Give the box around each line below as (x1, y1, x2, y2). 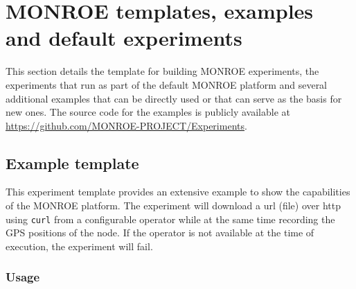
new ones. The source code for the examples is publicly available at (6, 105, 291, 119)
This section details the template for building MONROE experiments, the (6, 64, 319, 78)
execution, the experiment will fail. (6, 238, 153, 253)
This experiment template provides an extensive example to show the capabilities (6, 184, 350, 199)
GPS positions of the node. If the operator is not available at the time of (6, 225, 314, 240)
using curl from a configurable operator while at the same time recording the (6, 211, 335, 226)
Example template (6, 152, 139, 173)
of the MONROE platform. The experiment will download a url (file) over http (6, 198, 341, 213)
